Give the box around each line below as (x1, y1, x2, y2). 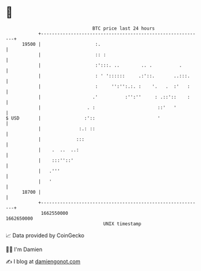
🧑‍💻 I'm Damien (5, 246, 43, 253)
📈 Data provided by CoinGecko (5, 232, 85, 239)
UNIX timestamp (103, 220, 142, 227)
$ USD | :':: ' (5, 115, 161, 121)
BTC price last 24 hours (92, 25, 155, 31)
